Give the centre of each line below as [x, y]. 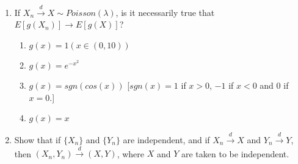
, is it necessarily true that [165, 12]
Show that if [38, 139]
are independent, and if [166, 139]
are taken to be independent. [235, 153]
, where [131, 153]
